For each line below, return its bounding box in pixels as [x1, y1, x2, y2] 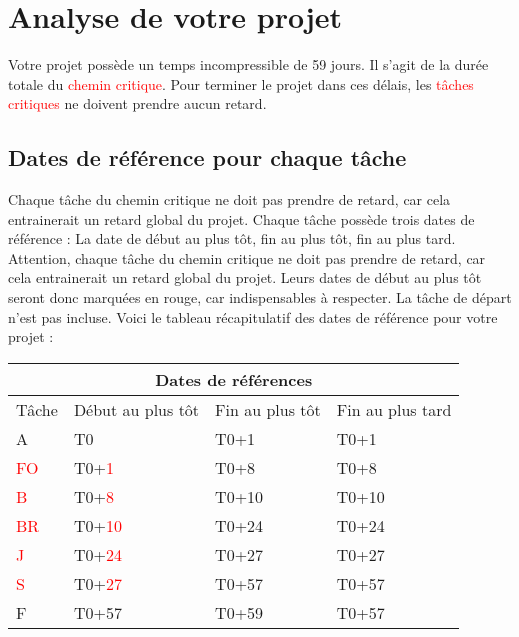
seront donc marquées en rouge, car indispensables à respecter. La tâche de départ [8, 287, 512, 308]
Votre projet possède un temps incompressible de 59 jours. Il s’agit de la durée [8, 54, 489, 75]
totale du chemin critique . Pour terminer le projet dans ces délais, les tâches [8, 73, 474, 94]
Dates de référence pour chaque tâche [8, 142, 407, 173]
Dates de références [155, 367, 313, 391]
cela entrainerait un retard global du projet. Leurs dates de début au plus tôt [8, 267, 482, 288]
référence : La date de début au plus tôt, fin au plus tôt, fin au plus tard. [8, 228, 456, 249]
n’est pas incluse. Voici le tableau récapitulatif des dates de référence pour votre [8, 306, 498, 327]
